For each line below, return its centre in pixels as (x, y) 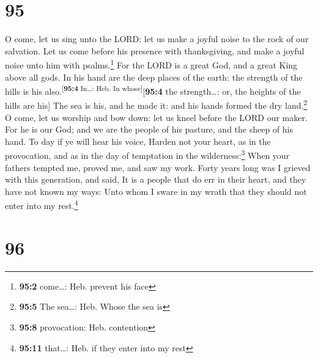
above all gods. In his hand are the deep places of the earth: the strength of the (154, 77)
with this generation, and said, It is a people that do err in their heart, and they (156, 179)
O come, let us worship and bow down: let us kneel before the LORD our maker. (156, 117)
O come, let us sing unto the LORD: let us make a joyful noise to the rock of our (157, 39)
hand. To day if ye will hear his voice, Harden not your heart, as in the (138, 141)
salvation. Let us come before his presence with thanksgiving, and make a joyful (155, 50)
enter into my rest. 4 (42, 205)
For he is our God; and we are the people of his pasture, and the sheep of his (149, 129)
